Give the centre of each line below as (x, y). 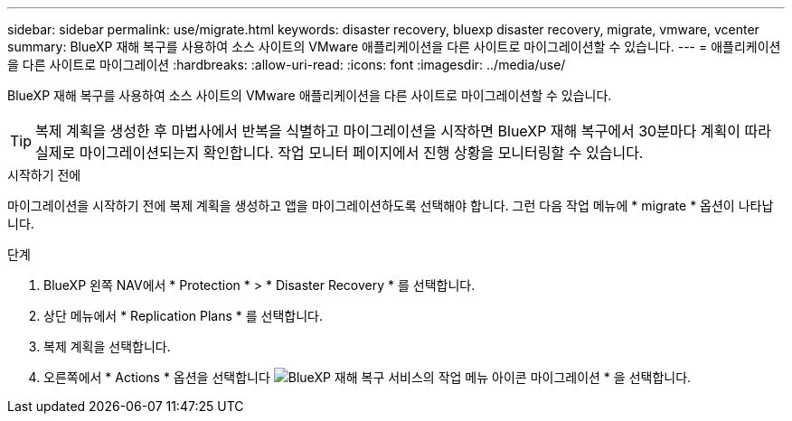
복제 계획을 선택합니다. (107, 346)
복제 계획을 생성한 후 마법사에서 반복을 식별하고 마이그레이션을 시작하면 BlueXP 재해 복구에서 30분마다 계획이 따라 (403, 131)
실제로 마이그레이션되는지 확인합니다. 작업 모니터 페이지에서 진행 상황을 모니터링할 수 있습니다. (339, 153)
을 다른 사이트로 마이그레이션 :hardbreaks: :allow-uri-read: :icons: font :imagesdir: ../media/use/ (287, 65)
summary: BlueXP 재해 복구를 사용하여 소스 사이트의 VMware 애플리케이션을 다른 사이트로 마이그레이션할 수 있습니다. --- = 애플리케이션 (394, 47)
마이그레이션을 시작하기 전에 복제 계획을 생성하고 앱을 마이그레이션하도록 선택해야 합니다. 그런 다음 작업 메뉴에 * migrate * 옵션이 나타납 (391, 206)
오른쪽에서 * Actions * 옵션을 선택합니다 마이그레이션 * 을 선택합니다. (368, 377)
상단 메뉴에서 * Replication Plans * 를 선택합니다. (183, 316)
